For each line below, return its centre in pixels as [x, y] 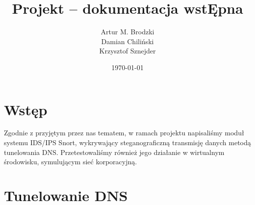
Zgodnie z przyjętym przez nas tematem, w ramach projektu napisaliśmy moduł [124, 133]
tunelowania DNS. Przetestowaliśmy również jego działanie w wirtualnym [114, 152]
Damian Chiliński [127, 41]
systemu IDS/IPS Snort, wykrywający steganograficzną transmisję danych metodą [127, 142]
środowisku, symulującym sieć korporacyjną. [71, 162]
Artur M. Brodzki [127, 32]
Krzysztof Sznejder [127, 51]
